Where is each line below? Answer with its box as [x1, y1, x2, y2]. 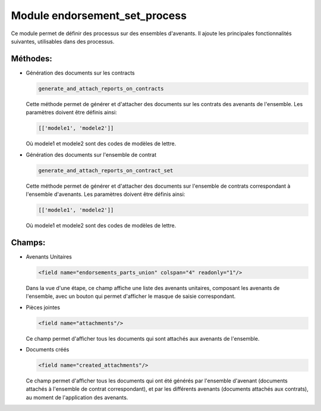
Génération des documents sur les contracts [26, 69, 135, 76]
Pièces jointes [26, 304, 61, 311]
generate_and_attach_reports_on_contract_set [38, 167, 174, 174]
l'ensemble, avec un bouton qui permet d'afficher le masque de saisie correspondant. [26, 292, 236, 300]
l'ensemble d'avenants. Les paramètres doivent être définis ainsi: [26, 191, 185, 198]
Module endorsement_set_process [11, 9, 187, 22]
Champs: [11, 237, 46, 247]
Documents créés [26, 345, 70, 353]
